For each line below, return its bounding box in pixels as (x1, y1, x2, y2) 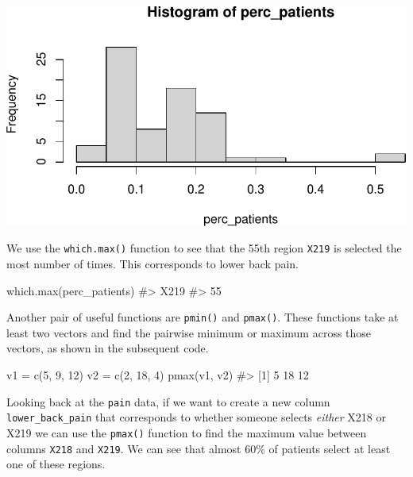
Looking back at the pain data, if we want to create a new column (6, 393, 330, 410)
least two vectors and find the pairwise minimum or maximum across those (6, 324, 372, 340)
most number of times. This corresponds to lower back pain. (6, 255, 299, 271)
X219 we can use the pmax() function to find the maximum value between (6, 424, 367, 440)
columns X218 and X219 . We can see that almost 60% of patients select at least (6, 440, 391, 456)
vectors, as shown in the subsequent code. (6, 340, 209, 356)
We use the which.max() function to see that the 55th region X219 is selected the (6, 240, 402, 256)
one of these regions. (6, 456, 106, 472)
